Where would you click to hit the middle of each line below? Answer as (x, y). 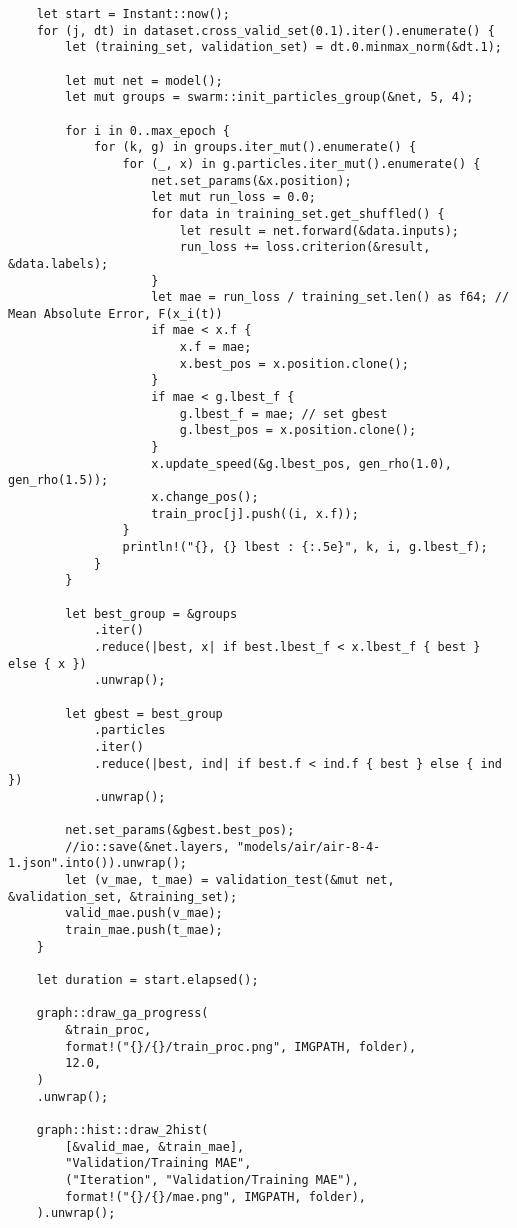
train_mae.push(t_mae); (144, 930)
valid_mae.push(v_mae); (144, 913)
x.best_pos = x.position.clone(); (294, 363)
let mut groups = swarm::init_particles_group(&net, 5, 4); (269, 97)
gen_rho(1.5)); (58, 480)
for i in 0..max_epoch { (147, 130)
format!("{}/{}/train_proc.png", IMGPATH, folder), (241, 1046)
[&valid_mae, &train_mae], (155, 1146)
